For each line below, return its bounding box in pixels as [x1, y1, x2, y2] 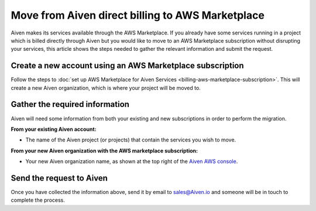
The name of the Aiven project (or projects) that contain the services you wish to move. [25, 136, 236, 143]
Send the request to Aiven [11, 173, 108, 183]
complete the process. [11, 196, 66, 204]
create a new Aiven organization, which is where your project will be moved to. [11, 84, 201, 91]
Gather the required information [11, 99, 130, 109]
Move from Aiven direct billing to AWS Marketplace [11, 9, 265, 22]
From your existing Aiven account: [11, 126, 97, 133]
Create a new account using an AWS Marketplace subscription [11, 61, 244, 71]
